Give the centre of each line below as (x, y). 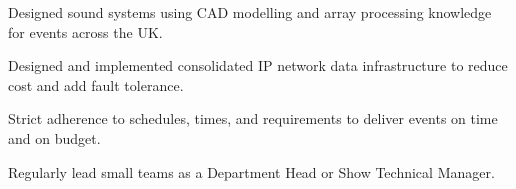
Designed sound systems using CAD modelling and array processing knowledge (250, 12)
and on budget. (54, 137)
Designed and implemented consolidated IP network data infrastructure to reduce (258, 65)
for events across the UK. (85, 31)
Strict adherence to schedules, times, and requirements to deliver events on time (253, 118)
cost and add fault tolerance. (96, 84)
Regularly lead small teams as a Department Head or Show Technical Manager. (251, 171)
